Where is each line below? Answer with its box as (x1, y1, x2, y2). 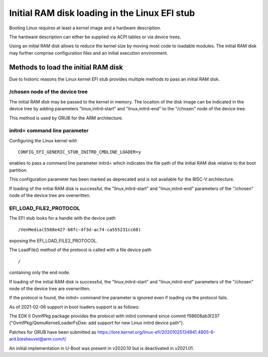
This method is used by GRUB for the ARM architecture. (9, 115, 124, 121)
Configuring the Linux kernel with (9, 137, 77, 144)
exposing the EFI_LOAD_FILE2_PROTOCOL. (9, 238, 98, 244)
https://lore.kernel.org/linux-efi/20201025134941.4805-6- (97, 329, 216, 335)
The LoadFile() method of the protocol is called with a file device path (9, 247, 151, 253)
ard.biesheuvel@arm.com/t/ (9, 336, 67, 342)
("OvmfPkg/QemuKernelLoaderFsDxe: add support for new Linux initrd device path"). (9, 320, 184, 326)
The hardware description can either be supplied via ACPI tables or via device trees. (9, 34, 181, 40)
